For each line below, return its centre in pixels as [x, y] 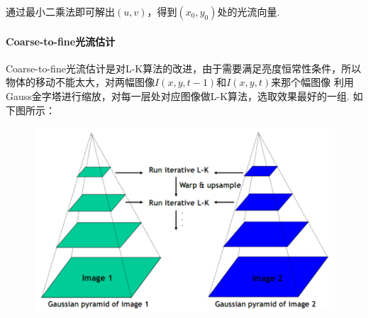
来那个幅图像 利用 [312, 82]
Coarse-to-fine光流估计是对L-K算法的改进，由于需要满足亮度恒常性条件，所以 [184, 68]
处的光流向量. [249, 11]
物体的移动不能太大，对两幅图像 [80, 82]
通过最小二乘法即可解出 [60, 11]
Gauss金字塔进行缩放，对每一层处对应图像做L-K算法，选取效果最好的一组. [178, 95]
